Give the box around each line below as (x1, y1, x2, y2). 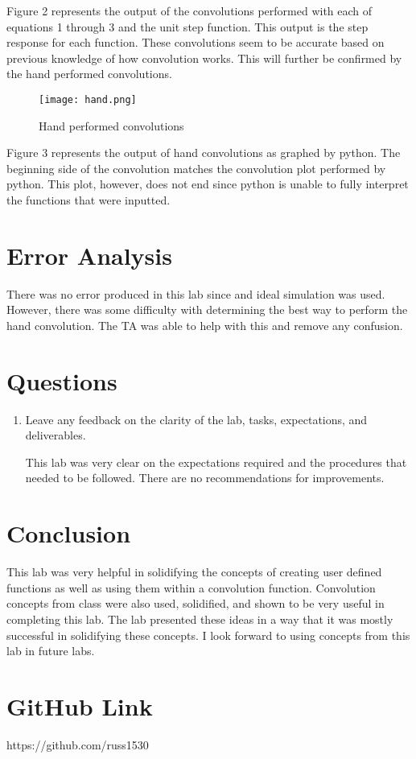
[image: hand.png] (39, 93, 137, 105)
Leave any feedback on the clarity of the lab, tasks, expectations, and (25, 410, 368, 427)
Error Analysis (6, 238, 172, 271)
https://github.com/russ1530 (6, 736, 149, 753)
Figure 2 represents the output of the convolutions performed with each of (6, 2, 373, 19)
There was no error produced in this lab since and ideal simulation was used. (6, 285, 385, 302)
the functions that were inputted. (6, 192, 171, 208)
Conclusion (6, 517, 131, 550)
